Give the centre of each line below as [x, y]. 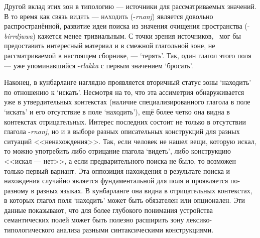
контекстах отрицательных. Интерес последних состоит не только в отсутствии [125, 121]
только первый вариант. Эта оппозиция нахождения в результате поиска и [117, 170]
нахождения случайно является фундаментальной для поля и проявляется [116, 181]
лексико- [199, 220]
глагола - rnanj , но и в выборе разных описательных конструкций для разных [122, 131]
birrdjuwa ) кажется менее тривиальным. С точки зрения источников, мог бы [122, 35]
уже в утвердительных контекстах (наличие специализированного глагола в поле [127, 102]
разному [16, 190]
